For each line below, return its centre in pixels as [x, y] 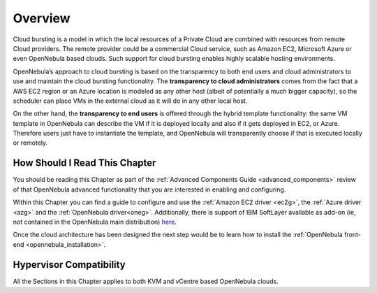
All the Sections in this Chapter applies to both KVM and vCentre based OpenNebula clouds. [146, 281]
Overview [42, 18]
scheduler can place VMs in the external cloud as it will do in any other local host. [130, 101]
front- [353, 235]
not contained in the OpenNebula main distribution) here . [95, 222]
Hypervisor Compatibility [69, 265]
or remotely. [30, 143]
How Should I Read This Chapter [84, 163]
